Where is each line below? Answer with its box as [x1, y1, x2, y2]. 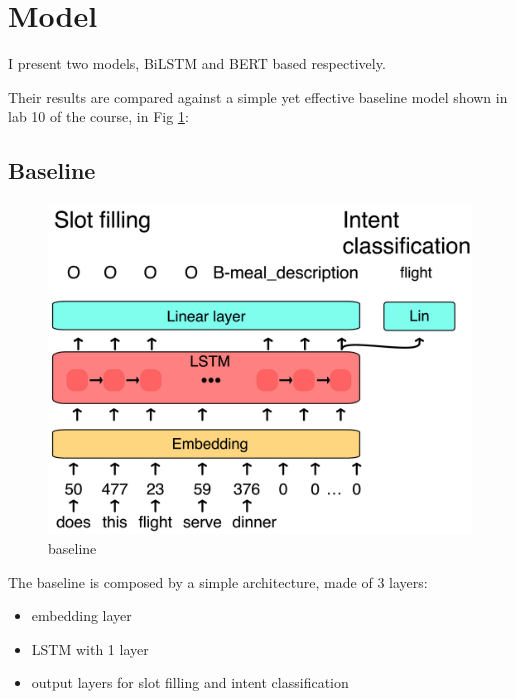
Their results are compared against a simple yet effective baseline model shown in [8, 86, 508, 107]
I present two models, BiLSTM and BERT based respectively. [8, 53, 386, 74]
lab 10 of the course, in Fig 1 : [8, 106, 189, 127]
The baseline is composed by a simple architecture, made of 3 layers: [8, 571, 428, 592]
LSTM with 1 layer [31, 638, 149, 659]
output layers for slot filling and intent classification [31, 672, 349, 693]
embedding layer [31, 605, 132, 626]
